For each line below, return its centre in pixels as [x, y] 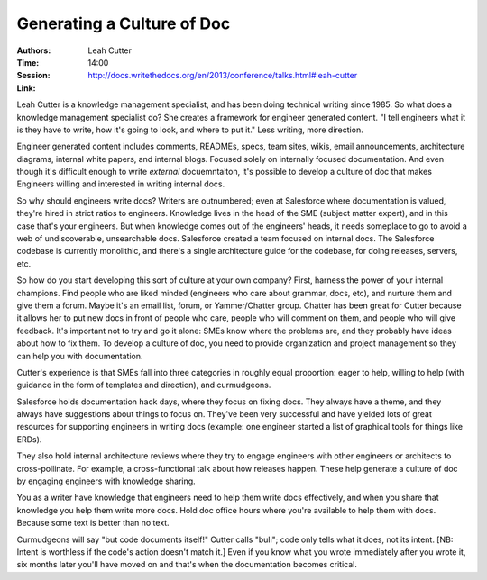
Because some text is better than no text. [93, 523]
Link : [26, 88]
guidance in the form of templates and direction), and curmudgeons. [144, 385]
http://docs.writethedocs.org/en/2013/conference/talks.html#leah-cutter [223, 76]
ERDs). [29, 439]
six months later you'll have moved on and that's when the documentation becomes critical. [187, 565]
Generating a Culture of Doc [124, 23]
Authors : [34, 50]
